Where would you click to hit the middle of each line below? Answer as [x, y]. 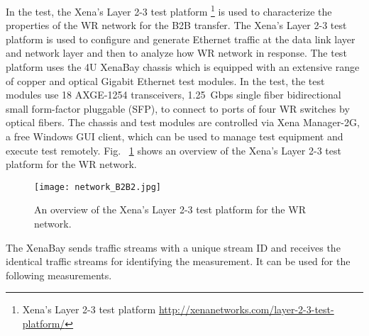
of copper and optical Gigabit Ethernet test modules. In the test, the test [165, 80]
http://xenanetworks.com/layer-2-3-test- [246, 309]
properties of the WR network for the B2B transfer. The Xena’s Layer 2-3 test [176, 25]
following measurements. [59, 275]
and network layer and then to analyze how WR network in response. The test [176, 53]
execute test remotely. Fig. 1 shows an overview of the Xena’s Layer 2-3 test [174, 150]
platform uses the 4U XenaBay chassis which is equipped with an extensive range [183, 67]
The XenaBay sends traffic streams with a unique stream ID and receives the [173, 247]
